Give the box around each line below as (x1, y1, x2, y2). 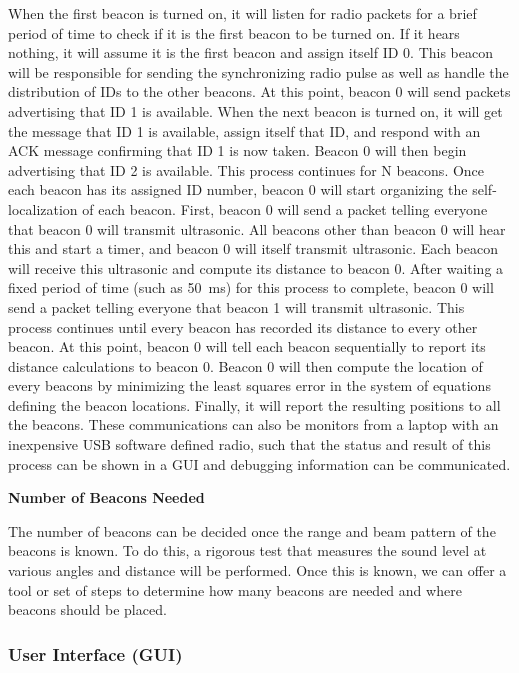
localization (8, 198, 78, 219)
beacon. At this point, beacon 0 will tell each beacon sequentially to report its (8, 336, 486, 357)
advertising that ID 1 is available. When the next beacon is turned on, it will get (8, 100, 503, 121)
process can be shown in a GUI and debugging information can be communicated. (8, 453, 511, 474)
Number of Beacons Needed (8, 487, 205, 508)
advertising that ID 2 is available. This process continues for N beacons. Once (8, 159, 485, 180)
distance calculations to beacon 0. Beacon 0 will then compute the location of (8, 355, 483, 376)
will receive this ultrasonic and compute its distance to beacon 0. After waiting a (8, 257, 504, 278)
